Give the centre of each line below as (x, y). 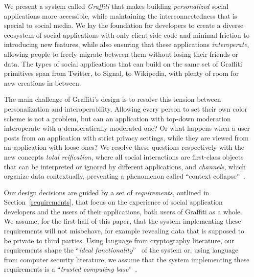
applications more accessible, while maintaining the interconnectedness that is (121, 15)
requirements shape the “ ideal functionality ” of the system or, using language (121, 250)
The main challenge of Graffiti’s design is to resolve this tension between (113, 99)
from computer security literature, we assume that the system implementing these (127, 259)
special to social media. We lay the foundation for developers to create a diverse (124, 25)
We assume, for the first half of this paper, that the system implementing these (123, 221)
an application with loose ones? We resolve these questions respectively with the (124, 147)
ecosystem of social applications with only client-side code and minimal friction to (127, 35)
